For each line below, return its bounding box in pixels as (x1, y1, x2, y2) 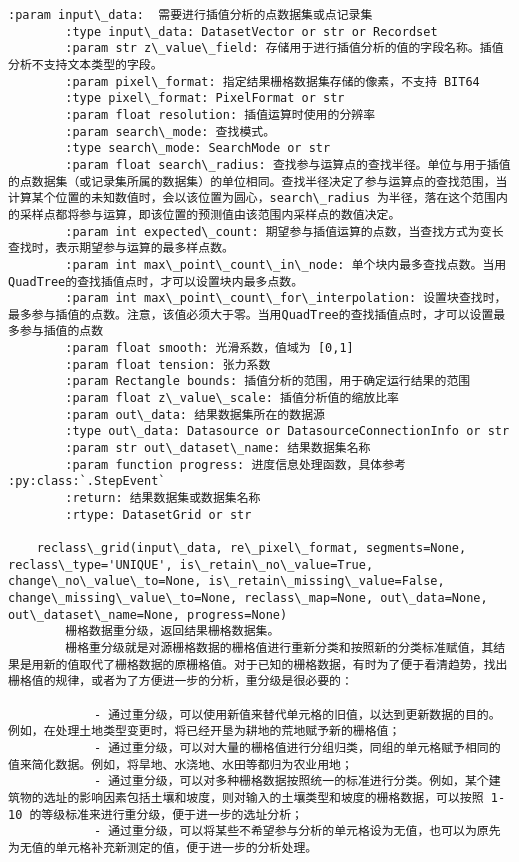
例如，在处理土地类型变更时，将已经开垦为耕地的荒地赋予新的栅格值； (8, 724, 401, 739)
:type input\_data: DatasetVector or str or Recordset (65, 24, 438, 39)
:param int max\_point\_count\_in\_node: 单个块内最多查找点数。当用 (65, 257, 507, 272)
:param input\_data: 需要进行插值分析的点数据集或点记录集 (8, 8, 373, 22)
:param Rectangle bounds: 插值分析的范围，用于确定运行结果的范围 (65, 374, 471, 389)
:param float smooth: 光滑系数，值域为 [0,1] (65, 341, 354, 356)
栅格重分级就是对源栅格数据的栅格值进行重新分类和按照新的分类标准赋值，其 (65, 640, 494, 655)
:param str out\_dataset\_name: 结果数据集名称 (65, 441, 371, 456)
